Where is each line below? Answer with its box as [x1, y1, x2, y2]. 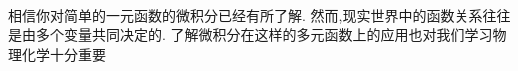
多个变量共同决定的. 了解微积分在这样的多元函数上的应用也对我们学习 [35, 24, 493, 45]
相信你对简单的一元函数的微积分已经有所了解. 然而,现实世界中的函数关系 [8, 4, 483, 25]
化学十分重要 [21, 43, 106, 64]
